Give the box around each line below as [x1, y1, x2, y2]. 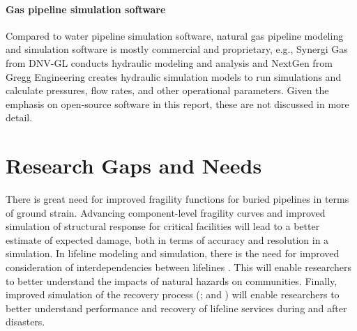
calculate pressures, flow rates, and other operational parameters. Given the [6, 83, 329, 98]
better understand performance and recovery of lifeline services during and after [6, 300, 347, 315]
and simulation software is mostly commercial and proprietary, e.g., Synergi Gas [6, 42, 348, 56]
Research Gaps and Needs [6, 151, 262, 180]
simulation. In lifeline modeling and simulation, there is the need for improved [6, 246, 340, 261]
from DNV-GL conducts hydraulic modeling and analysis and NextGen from [6, 55, 333, 70]
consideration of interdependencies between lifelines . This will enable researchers [6, 260, 352, 275]
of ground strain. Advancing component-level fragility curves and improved [6, 205, 326, 220]
